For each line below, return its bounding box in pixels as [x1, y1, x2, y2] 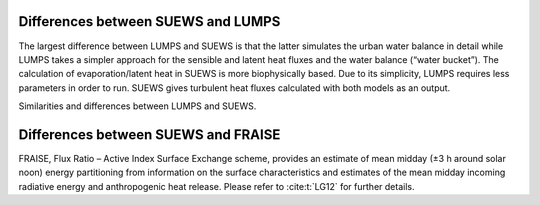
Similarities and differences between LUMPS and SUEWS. [18, 100, 257, 112]
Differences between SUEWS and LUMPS [18, 13, 281, 30]
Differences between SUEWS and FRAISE [18, 126, 281, 143]
